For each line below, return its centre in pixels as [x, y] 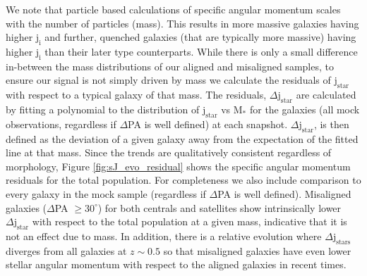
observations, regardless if [61, 124]
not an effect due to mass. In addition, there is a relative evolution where [164, 236]
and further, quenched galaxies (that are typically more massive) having [200, 37]
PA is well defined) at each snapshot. [208, 124]
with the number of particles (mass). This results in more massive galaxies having [182, 23]
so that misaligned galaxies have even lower [257, 250]
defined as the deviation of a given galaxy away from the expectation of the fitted [182, 138]
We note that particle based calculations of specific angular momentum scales [173, 9]
